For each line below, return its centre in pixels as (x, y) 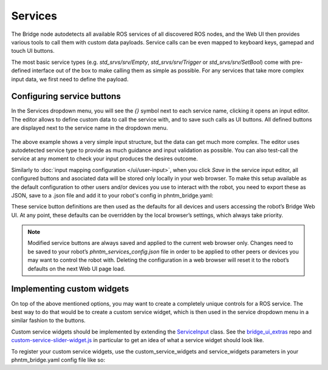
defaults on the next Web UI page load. (77, 269)
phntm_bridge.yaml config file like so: (58, 360)
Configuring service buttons (66, 96)
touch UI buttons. (33, 51)
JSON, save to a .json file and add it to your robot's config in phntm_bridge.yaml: (112, 195)
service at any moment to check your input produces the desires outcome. (105, 159)
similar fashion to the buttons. (49, 320)
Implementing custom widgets (70, 289)
